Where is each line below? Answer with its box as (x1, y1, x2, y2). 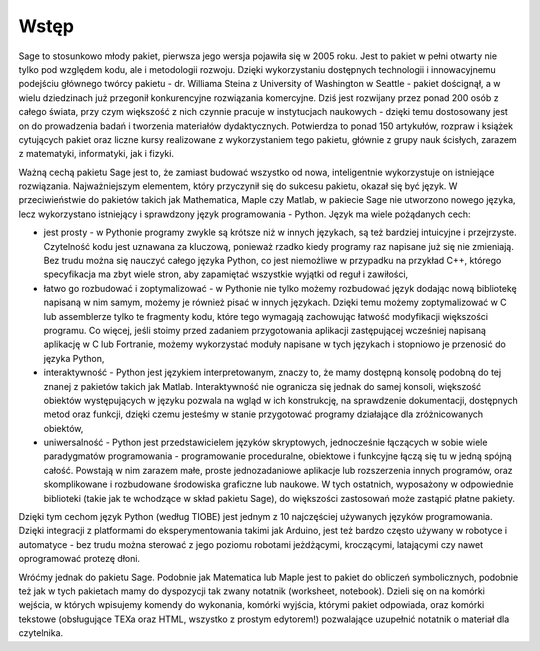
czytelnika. (18, 627, 64, 639)
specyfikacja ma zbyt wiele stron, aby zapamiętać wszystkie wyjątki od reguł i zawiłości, (43, 268, 409, 280)
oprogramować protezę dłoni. (18, 553, 140, 565)
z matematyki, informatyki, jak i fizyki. (18, 148, 175, 160)
